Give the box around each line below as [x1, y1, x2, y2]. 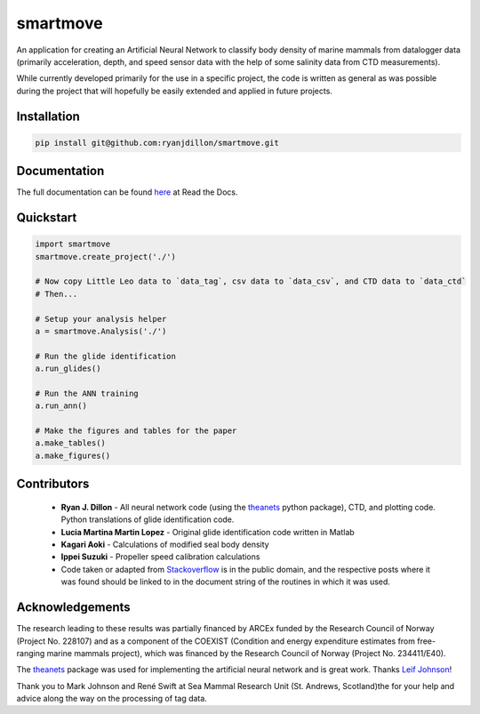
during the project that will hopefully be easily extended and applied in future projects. [16, 85, 333, 96]
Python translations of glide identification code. [60, 514, 235, 525]
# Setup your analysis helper [35, 314, 167, 324]
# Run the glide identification [35, 351, 177, 361]
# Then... [35, 289, 78, 299]
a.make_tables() [35, 438, 107, 448]
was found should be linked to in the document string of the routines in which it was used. [60, 576, 391, 587]
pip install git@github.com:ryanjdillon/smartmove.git [35, 138, 279, 148]
